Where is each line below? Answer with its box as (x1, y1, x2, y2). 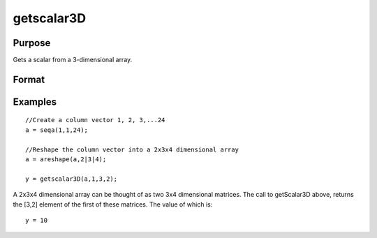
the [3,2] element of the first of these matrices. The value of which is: (13, 200, 213, 209)
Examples (13, 96, 57, 107)
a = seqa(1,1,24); (25, 126, 89, 134)
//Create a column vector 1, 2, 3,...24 (25, 116, 165, 124)
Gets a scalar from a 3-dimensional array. (13, 56, 133, 64)
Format (13, 73, 45, 85)
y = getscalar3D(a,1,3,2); (25, 174, 118, 183)
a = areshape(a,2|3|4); (25, 156, 107, 163)
